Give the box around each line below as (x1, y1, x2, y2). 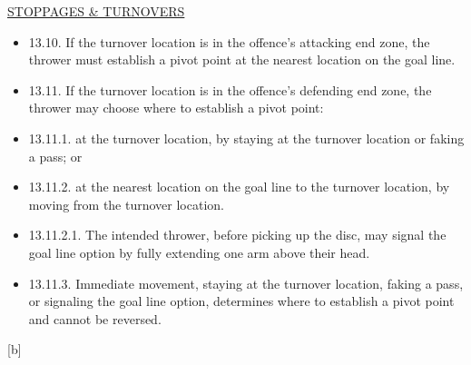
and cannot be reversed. (28, 309, 162, 328)
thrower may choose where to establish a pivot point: (28, 98, 324, 117)
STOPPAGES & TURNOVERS (7, 2, 185, 20)
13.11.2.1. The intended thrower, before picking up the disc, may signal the (28, 225, 446, 244)
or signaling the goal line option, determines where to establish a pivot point (28, 291, 455, 311)
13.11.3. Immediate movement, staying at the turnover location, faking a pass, (28, 273, 464, 292)
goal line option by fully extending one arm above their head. (28, 242, 370, 261)
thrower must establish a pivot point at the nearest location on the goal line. (28, 50, 456, 69)
